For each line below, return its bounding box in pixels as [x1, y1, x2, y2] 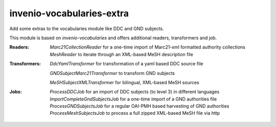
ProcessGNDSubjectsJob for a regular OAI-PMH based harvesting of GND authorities [50, 103, 229, 109]
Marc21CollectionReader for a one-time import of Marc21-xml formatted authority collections [50, 44, 245, 50]
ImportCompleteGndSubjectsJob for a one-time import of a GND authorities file [50, 96, 217, 102]
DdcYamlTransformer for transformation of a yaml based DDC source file [50, 61, 203, 67]
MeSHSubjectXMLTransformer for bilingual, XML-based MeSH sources [50, 79, 199, 85]
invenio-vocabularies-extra [9, 8, 129, 19]
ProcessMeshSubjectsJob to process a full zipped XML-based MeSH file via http [50, 110, 220, 116]
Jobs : [9, 89, 22, 95]
